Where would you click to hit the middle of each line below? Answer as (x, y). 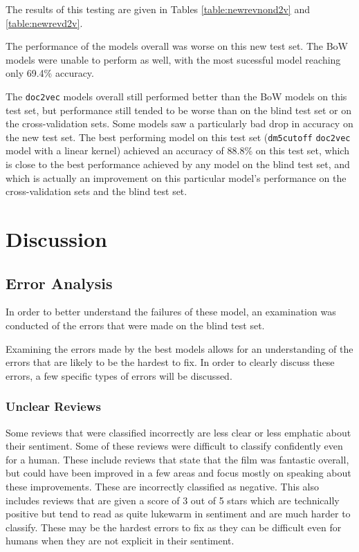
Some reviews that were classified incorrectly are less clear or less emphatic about (178, 432)
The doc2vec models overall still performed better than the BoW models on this (176, 96)
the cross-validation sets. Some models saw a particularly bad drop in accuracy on (179, 123)
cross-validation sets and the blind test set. (96, 191)
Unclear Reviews (53, 406)
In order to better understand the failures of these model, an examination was (171, 312)
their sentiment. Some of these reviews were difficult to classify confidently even (174, 446)
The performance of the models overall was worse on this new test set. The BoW (177, 46)
